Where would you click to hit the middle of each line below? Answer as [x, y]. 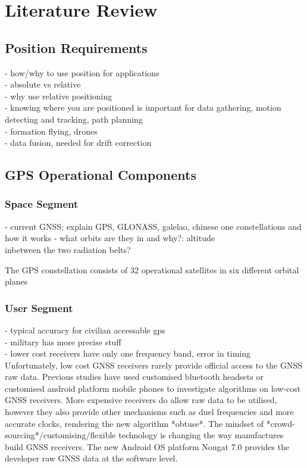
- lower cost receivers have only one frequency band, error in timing [128, 353]
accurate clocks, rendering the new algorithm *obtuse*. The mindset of [134, 423]
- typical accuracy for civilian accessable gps [85, 330]
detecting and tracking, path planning [74, 119]
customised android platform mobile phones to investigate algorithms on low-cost [153, 388]
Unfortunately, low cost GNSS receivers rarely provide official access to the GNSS [154, 365]
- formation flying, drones [51, 131]
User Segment [39, 308]
